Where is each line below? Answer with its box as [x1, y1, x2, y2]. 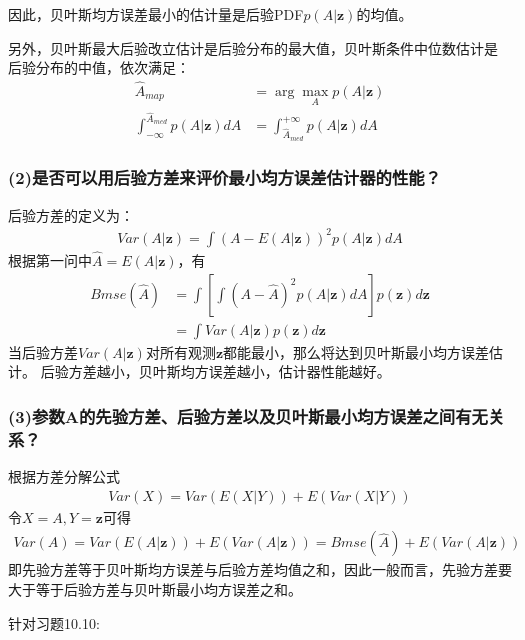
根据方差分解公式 [8, 466, 120, 487]
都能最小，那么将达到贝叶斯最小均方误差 [223, 341, 490, 362]
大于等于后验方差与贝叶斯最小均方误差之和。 [8, 578, 302, 599]
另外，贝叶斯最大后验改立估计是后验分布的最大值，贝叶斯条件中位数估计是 [8, 37, 498, 58]
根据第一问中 [8, 250, 92, 271]
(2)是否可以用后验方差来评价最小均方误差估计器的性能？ [8, 165, 442, 190]
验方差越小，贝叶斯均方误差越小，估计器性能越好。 [54, 361, 391, 382]
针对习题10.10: [8, 612, 100, 633]
